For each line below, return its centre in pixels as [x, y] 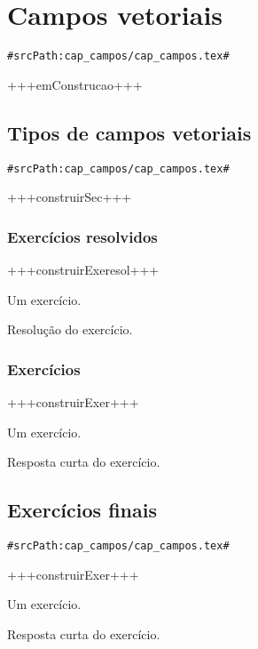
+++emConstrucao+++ [75, 84]
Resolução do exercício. [70, 329]
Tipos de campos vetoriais [129, 132]
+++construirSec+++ [70, 197]
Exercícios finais [82, 510]
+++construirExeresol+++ [83, 270]
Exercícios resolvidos [82, 236]
